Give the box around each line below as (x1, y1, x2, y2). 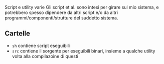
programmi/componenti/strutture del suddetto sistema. (5, 15, 118, 20)
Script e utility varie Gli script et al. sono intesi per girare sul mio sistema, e (5, 4, 159, 10)
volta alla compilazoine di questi (12, 53, 79, 59)
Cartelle (5, 29, 31, 38)
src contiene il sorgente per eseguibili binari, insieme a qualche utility (12, 47, 155, 54)
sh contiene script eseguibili (12, 42, 70, 48)
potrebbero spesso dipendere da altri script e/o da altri (5, 9, 118, 15)
